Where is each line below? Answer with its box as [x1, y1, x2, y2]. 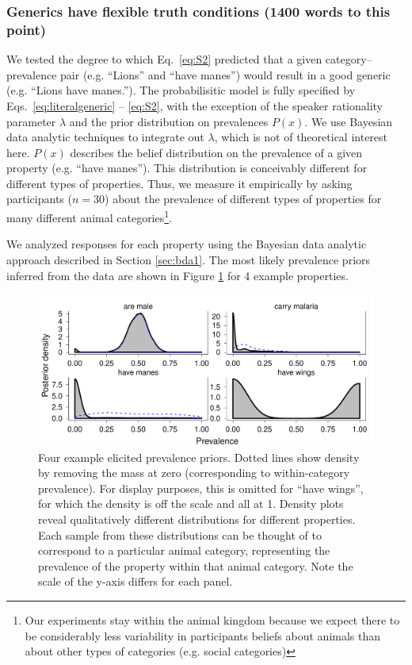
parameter [6, 113, 56, 129]
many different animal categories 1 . [6, 207, 172, 225]
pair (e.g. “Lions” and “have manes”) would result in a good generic [60, 66, 391, 83]
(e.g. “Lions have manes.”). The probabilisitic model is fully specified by [6, 82, 356, 98]
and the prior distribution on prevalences [69, 113, 269, 129]
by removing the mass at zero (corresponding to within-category [38, 464, 350, 481]
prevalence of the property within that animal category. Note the [38, 557, 353, 574]
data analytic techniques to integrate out [6, 129, 204, 145]
